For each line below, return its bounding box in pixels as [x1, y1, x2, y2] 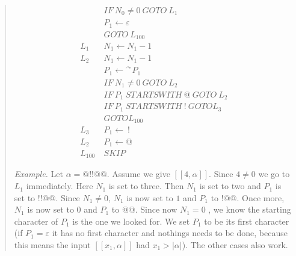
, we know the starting [208, 203, 291, 216]
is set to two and [199, 180, 261, 192]
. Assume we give [106, 167, 170, 180]
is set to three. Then [108, 180, 184, 192]
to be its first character [204, 214, 289, 227]
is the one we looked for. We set [72, 214, 190, 227]
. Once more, [236, 191, 285, 204]
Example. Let [14, 167, 63, 180]
